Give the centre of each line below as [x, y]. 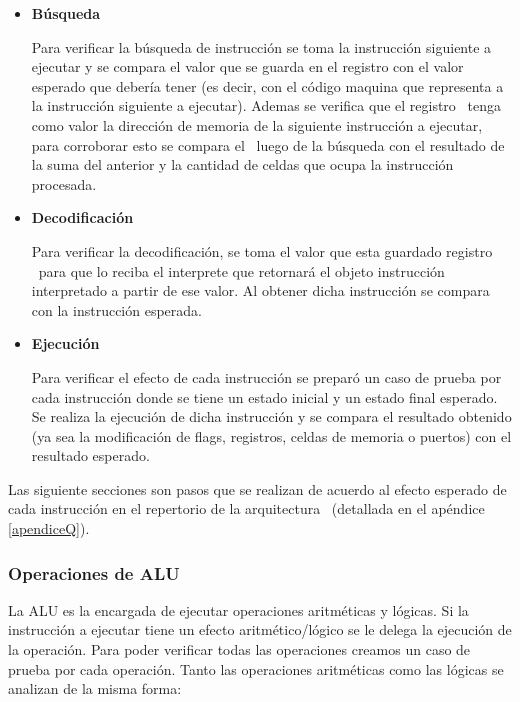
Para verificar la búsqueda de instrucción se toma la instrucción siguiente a [261, 46]
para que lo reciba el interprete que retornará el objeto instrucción [241, 270]
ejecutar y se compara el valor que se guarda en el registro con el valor [247, 66]
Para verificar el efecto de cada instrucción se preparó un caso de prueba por [266, 376]
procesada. [64, 183]
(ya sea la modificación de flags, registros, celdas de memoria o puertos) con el [271, 435]
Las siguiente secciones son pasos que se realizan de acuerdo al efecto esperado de [257, 488]
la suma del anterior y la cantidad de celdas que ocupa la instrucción [242, 164]
